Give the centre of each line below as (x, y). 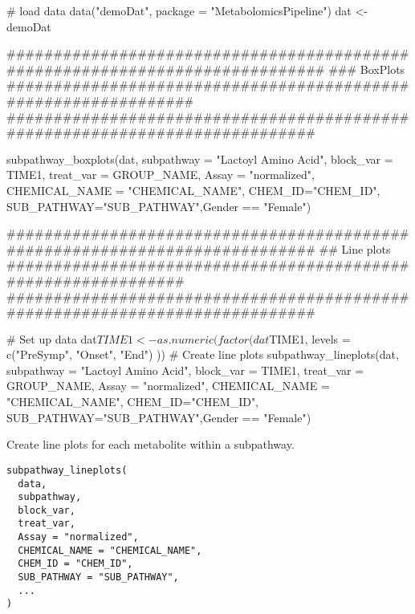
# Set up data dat (52, 338)
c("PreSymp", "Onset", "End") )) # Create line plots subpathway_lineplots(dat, (203, 354)
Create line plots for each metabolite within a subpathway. (151, 444)
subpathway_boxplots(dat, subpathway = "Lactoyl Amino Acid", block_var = (200, 159)
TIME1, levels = (310, 338)
